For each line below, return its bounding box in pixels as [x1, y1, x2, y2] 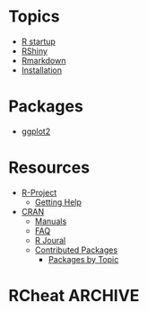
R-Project [21, 187, 57, 198]
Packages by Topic [48, 253, 119, 264]
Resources [8, 157, 91, 178]
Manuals [34, 216, 67, 227]
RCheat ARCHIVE [8, 286, 140, 306]
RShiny [21, 45, 48, 56]
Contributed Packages [34, 244, 118, 255]
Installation [21, 65, 63, 76]
